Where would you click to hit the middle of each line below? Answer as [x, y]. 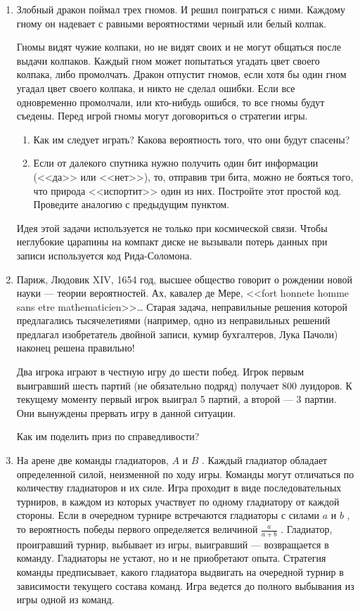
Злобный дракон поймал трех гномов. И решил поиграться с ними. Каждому [181, 9]
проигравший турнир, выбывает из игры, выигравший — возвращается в [173, 544]
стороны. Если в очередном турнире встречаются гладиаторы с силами [168, 515]
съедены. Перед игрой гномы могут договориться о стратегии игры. [162, 116]
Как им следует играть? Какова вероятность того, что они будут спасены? [192, 139]
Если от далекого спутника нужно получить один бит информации [176, 163]
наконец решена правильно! [76, 348]
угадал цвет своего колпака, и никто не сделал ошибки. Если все [156, 88]
